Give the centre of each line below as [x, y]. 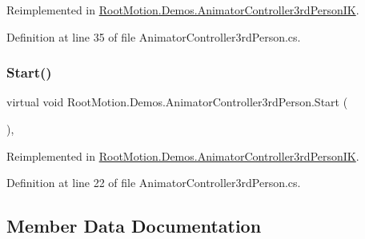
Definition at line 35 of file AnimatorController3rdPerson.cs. [154, 36]
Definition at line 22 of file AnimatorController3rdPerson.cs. [154, 183]
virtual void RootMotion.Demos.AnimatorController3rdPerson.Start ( [177, 102]
